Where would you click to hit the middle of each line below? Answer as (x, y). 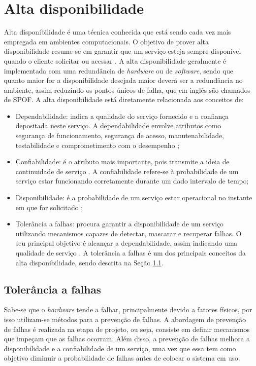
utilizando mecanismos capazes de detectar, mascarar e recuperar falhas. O (128, 233)
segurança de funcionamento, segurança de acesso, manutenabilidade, (120, 135)
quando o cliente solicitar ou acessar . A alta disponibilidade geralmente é (115, 60)
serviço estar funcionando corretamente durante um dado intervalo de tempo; (132, 181)
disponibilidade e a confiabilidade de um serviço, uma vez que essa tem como (120, 348)
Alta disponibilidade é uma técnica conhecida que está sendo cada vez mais (118, 32)
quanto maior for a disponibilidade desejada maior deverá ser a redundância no (123, 80)
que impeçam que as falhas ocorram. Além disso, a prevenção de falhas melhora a (127, 339)
